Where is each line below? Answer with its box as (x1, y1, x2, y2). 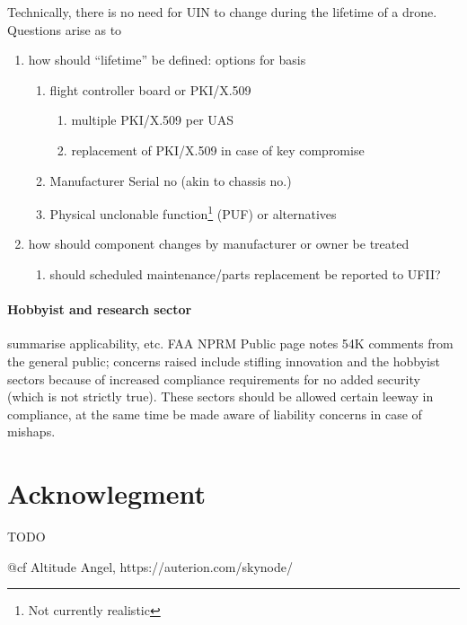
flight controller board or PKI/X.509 (49, 80, 251, 99)
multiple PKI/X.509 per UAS (71, 110, 234, 129)
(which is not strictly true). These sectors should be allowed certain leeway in (7, 387, 434, 406)
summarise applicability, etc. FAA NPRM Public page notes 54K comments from (7, 334, 454, 353)
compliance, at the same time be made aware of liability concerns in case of (7, 404, 422, 423)
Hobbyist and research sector (7, 300, 192, 319)
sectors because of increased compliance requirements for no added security (7, 369, 420, 388)
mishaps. (7, 422, 56, 441)
